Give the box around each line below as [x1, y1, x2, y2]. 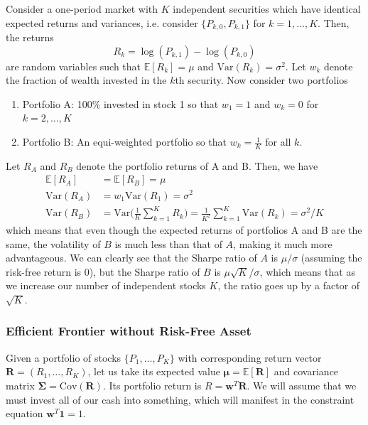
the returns [6, 30, 54, 45]
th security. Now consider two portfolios [175, 72, 348, 87]
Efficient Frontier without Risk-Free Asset [6, 322, 251, 340]
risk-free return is [6, 264, 82, 279]
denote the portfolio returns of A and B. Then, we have [76, 158, 318, 173]
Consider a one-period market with [6, 1, 158, 16]
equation [6, 406, 43, 421]
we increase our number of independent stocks [6, 278, 206, 293]
